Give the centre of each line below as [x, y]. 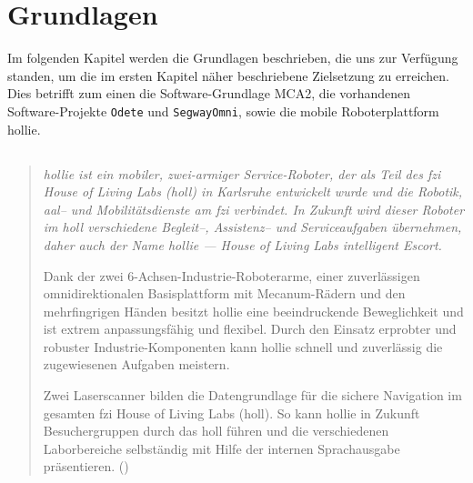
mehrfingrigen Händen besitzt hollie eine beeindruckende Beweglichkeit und [253, 311]
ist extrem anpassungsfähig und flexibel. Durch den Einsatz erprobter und [250, 329]
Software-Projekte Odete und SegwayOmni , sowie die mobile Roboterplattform [223, 111]
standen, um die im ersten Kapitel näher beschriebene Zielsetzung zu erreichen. [228, 75]
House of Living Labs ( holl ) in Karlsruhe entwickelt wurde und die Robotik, [253, 191]
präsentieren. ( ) [86, 466]
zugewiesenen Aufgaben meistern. [136, 364]
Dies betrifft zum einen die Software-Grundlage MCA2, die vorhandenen [209, 93]
